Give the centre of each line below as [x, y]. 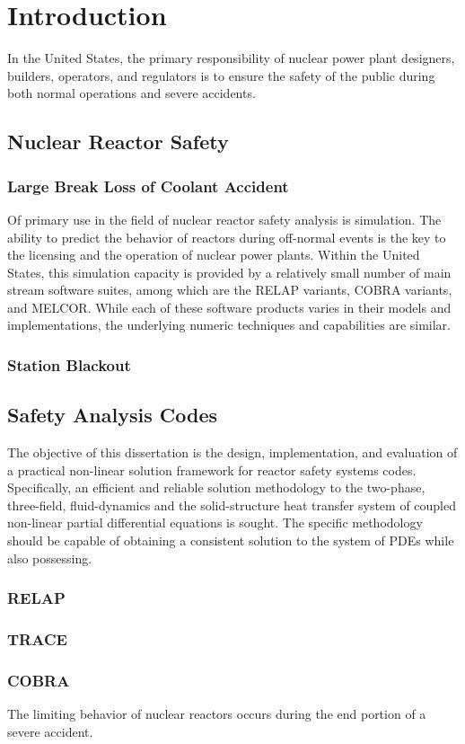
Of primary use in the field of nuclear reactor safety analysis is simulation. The [224, 219]
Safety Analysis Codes [112, 415]
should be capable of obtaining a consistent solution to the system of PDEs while [231, 540]
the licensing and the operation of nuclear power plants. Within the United [214, 255]
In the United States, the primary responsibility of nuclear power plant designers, [231, 58]
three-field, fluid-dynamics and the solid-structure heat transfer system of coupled [232, 505]
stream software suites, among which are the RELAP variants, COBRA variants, [230, 290]
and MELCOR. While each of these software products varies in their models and [229, 307]
